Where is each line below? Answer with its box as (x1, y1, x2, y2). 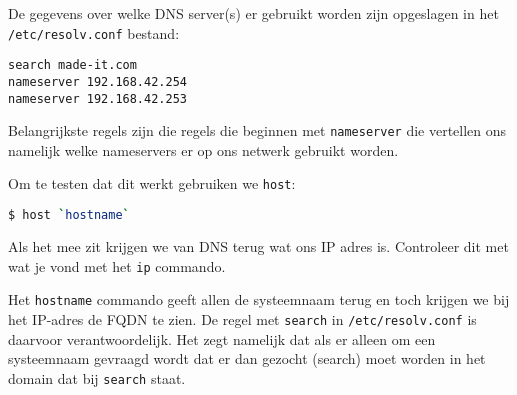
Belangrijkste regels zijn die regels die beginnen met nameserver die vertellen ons (8, 120, 507, 141)
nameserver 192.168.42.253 (8, 91, 187, 106)
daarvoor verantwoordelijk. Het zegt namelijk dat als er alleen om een (8, 328, 436, 349)
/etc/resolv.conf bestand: (8, 22, 180, 43)
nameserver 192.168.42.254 (8, 74, 187, 89)
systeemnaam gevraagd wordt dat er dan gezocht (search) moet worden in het (8, 348, 486, 369)
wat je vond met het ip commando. (8, 255, 226, 276)
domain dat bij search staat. (8, 367, 186, 388)
